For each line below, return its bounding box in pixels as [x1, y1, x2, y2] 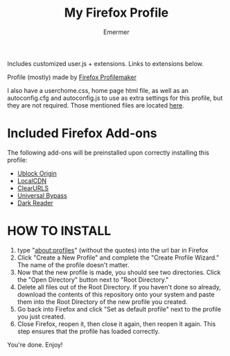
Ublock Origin [17, 169, 57, 178]
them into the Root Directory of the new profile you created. [17, 297, 188, 306]
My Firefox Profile [64, 5, 169, 21]
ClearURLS [17, 184, 49, 192]
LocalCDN [17, 176, 47, 185]
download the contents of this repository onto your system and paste [17, 290, 215, 298]
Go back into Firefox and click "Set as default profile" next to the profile [17, 305, 222, 313]
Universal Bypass [17, 191, 67, 199]
